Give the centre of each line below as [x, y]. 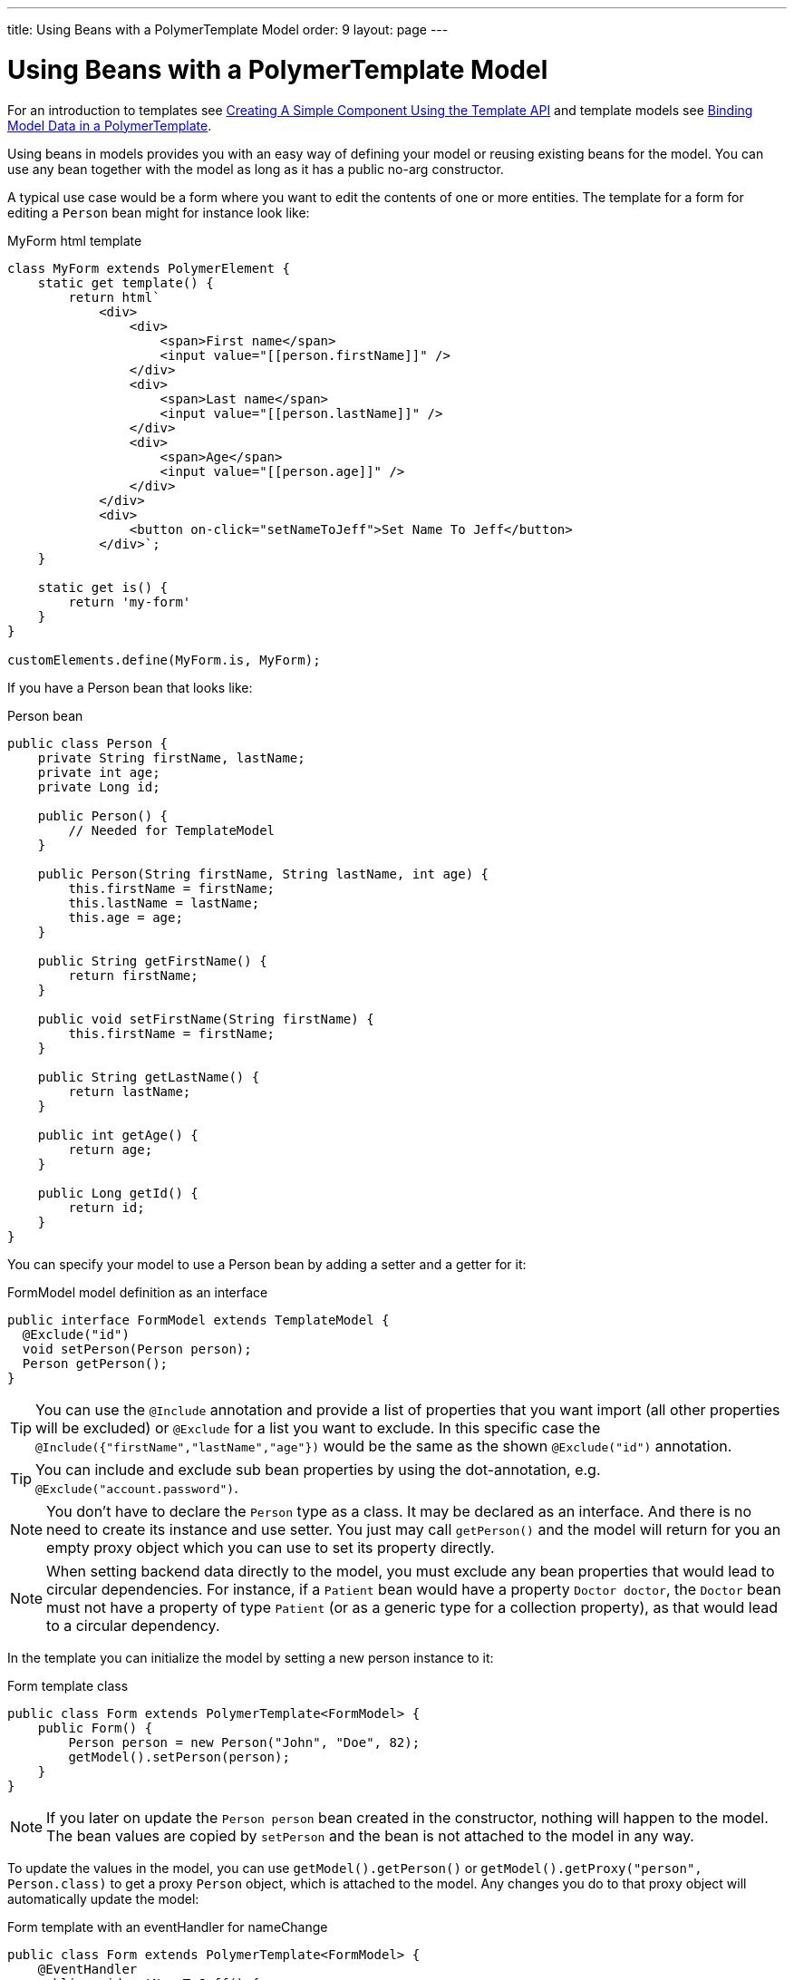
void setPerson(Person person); [137, 1349]
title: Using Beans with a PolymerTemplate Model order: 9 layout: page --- [228, 29]
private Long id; [99, 786]
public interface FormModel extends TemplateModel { [198, 1320]
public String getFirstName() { [152, 961]
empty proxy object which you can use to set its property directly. [271, 1547]
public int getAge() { [118, 1135]
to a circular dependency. [133, 1625]
